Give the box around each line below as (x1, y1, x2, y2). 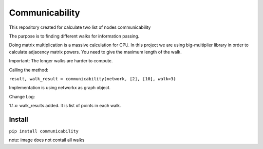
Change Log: (9, 93, 35, 99)
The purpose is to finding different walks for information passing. (9, 33, 140, 39)
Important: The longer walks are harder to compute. (9, 58, 113, 64)
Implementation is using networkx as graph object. (9, 85, 111, 91)
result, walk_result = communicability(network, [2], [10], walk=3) (9, 76, 176, 81)
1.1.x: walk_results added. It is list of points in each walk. (9, 103, 121, 109)
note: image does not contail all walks (9, 137, 85, 143)
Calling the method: (9, 67, 49, 73)
